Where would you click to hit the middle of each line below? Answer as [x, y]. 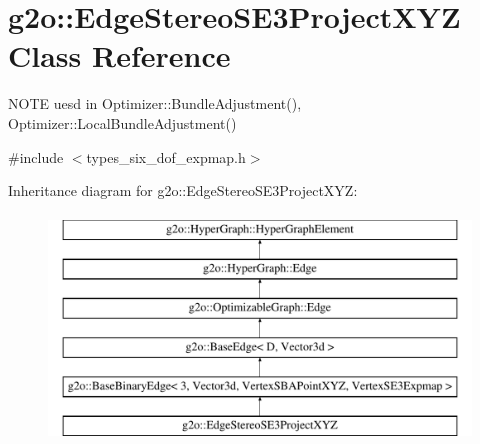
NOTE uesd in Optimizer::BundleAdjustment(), [155, 103]
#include [36, 156]
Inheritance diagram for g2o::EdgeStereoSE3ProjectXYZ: [183, 190]
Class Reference [119, 55]
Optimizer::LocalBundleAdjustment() [122, 122]
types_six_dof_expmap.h [166, 156]
